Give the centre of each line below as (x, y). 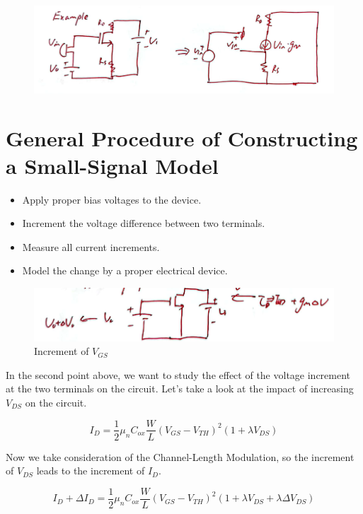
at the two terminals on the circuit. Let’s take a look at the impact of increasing (180, 389)
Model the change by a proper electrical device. (125, 270)
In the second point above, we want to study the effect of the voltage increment (178, 374)
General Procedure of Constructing (182, 138)
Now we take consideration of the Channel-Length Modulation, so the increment (180, 456)
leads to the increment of (91, 471)
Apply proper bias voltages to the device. (112, 199)
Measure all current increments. (91, 246)
